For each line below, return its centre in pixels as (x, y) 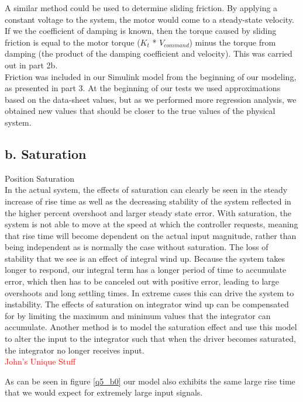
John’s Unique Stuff (40, 361)
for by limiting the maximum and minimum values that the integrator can (138, 315)
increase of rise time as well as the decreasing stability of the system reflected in (148, 201)
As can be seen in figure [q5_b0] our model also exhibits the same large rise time (150, 381)
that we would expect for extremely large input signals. (104, 392)
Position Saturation (39, 178)
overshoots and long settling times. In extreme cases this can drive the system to (149, 292)
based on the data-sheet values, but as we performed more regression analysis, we (151, 99)
